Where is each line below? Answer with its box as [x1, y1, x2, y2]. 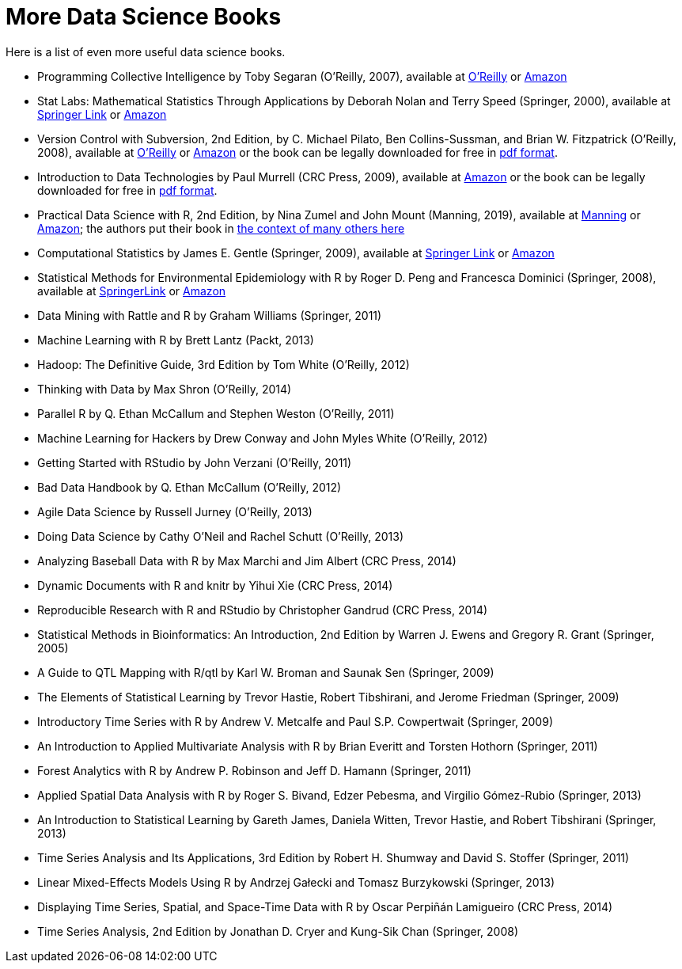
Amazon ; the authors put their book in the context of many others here [37, 221, 405, 235]
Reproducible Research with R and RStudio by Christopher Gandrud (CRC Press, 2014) [37, 602, 488, 617]
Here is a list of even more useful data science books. [6, 44, 286, 59]
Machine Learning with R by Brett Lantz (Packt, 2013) [37, 332, 314, 347]
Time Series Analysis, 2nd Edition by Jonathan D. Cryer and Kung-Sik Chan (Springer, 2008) [37, 924, 518, 938]
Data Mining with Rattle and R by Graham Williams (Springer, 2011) [37, 308, 382, 322]
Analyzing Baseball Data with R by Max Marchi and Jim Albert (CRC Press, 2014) [37, 553, 457, 568]
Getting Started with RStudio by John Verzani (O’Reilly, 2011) [37, 455, 352, 469]
